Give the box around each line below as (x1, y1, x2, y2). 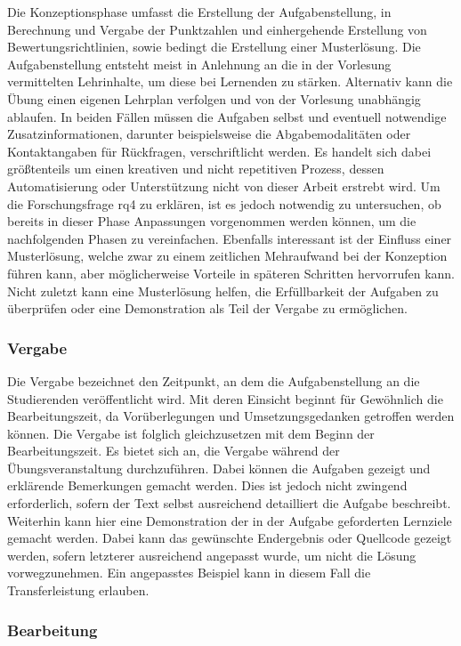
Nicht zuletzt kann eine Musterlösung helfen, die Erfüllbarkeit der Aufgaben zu (7, 281, 439, 300)
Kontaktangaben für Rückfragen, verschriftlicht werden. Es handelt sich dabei (7, 141, 432, 160)
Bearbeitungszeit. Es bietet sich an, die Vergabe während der (7, 441, 340, 460)
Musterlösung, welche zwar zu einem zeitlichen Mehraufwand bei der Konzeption (7, 246, 448, 265)
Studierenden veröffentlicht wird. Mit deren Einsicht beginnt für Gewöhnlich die (7, 389, 443, 408)
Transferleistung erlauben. (7, 581, 150, 600)
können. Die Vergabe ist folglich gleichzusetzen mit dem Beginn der (7, 424, 375, 442)
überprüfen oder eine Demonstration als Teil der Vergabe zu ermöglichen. (7, 299, 408, 318)
